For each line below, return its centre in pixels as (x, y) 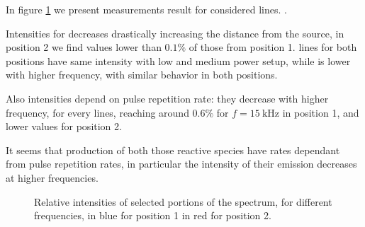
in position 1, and (321, 112)
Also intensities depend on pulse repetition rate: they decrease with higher (167, 98)
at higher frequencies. (52, 177)
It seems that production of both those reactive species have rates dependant (173, 150)
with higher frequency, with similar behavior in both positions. (142, 75)
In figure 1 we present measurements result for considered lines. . (146, 9)
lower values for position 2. (64, 126)
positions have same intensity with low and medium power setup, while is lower (178, 60)
